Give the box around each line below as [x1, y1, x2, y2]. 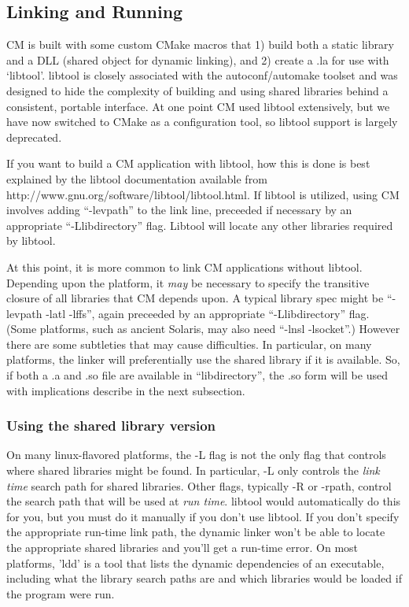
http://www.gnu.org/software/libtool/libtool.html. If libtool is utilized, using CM [6, 186, 400, 202]
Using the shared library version [6, 416, 216, 435]
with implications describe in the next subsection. [6, 382, 245, 398]
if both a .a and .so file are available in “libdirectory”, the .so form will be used [6, 367, 388, 383]
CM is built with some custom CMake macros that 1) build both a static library [6, 36, 394, 53]
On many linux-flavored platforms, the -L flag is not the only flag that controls [6, 446, 386, 463]
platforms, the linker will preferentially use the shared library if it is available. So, [6, 351, 400, 368]
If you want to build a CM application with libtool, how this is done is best [6, 155, 370, 172]
